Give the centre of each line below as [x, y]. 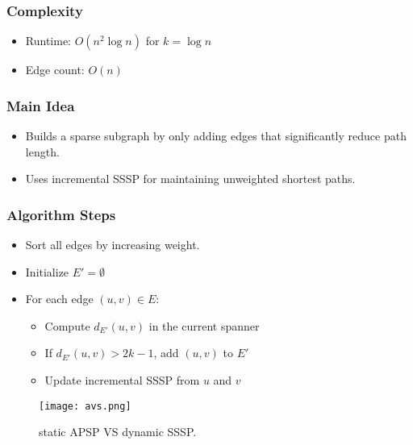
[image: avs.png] [85, 406]
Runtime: [48, 41]
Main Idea [41, 105]
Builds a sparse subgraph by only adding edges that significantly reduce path [216, 136]
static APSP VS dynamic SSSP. [118, 432]
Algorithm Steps [61, 214]
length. [42, 151]
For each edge [59, 299]
